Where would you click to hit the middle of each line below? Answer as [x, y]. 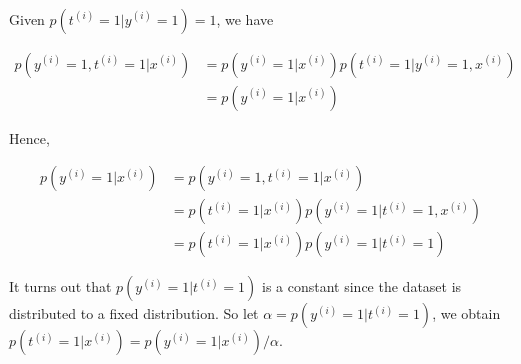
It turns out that [60, 286]
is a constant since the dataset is [362, 286]
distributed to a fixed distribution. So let [134, 313]
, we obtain [466, 313]
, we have [245, 18]
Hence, [29, 137]
